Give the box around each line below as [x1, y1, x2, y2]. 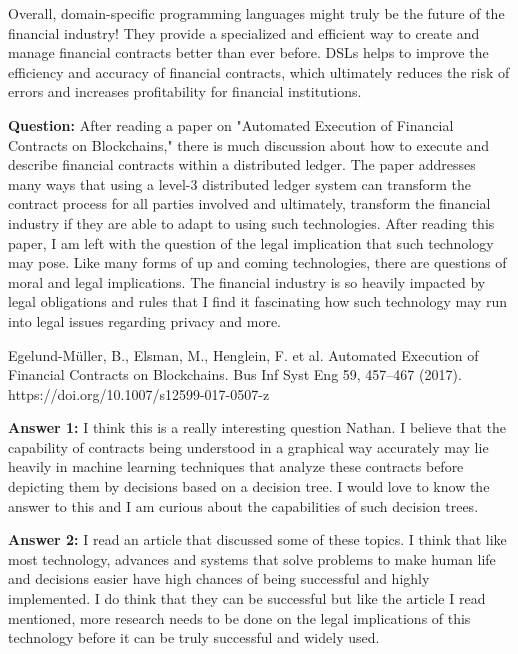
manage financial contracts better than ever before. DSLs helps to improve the [8, 42, 489, 63]
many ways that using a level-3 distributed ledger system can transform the [8, 173, 471, 194]
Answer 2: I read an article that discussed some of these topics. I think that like [8, 529, 507, 550]
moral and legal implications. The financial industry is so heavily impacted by [8, 271, 486, 292]
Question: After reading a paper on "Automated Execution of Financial [8, 114, 454, 135]
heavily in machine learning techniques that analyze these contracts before [8, 456, 464, 477]
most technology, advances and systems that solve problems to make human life [8, 548, 496, 569]
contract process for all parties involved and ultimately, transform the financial [8, 193, 491, 214]
